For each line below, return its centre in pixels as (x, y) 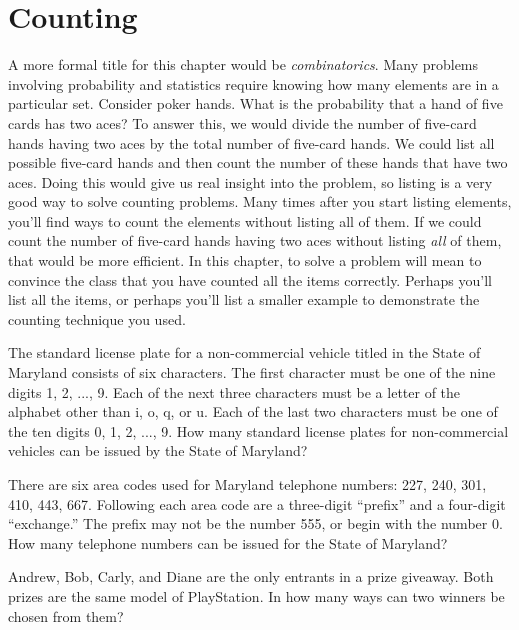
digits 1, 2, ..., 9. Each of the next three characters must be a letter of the (234, 391)
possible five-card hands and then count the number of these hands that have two (258, 162)
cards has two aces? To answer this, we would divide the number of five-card (242, 122)
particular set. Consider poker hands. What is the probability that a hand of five (255, 103)
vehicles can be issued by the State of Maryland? (158, 450)
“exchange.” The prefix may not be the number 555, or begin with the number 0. (255, 523)
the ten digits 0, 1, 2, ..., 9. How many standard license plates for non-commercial (258, 430)
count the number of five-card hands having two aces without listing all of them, (255, 240)
